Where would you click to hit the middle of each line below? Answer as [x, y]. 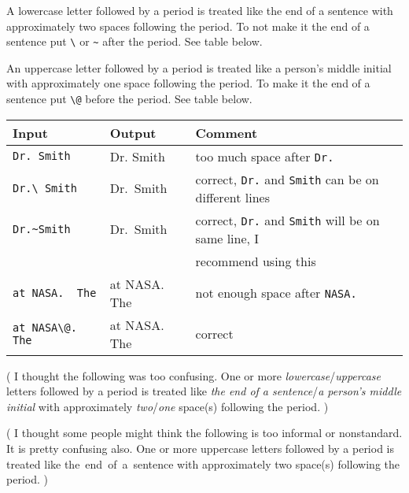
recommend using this [256, 261]
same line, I [227, 238]
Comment [227, 132]
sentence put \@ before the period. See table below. [129, 99]
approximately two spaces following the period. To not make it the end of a [188, 26]
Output [133, 132]
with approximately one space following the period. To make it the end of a [188, 83]
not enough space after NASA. [276, 293]
